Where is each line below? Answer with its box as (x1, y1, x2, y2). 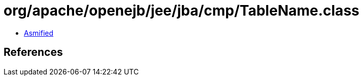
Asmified (24, 28, 54, 37)
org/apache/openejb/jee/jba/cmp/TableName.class (4, 2, 359, 19)
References (4, 46, 63, 59)
